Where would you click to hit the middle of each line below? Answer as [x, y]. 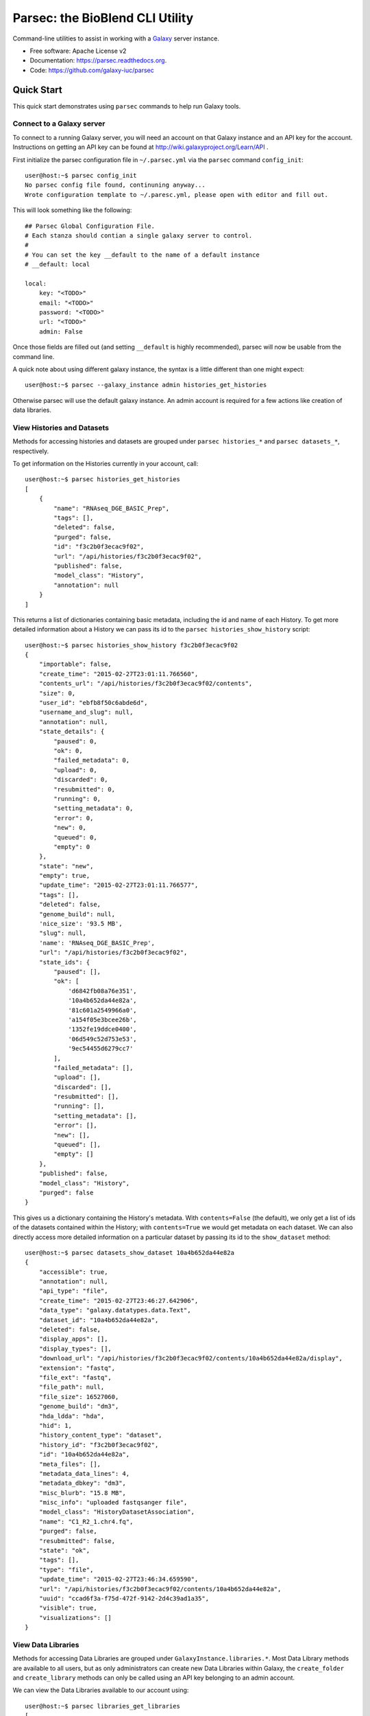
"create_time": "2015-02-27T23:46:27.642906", [119, 1300]
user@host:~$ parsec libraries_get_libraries [103, 1706]
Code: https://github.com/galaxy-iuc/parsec [92, 70]
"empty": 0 [72, 847]
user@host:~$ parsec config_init [81, 175]
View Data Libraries [46, 1645]
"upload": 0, [75, 770]
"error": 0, [74, 818]
